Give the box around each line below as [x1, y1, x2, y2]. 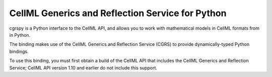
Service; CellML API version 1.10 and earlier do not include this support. [9, 64, 157, 70]
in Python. [9, 32, 31, 38]
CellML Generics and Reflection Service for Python [9, 8, 227, 19]
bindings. [9, 48, 29, 54]
